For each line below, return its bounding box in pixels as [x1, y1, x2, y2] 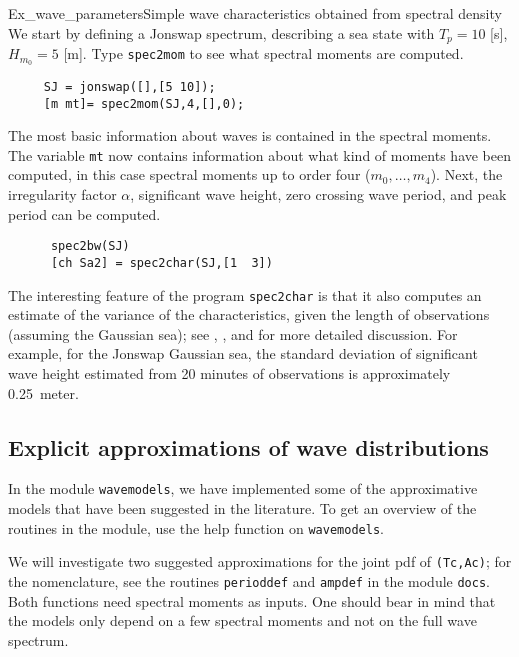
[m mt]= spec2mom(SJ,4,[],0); [43, 96, 245, 111]
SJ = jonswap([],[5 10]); [43, 79, 216, 94]
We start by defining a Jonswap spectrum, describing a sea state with [8, 22, 435, 43]
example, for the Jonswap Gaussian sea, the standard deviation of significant [8, 343, 478, 364]
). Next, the [430, 164, 503, 185]
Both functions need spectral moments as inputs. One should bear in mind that [8, 590, 496, 611]
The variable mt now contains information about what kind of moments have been [8, 144, 512, 165]
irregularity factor [8, 184, 117, 205]
